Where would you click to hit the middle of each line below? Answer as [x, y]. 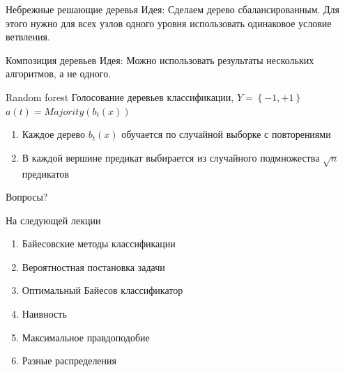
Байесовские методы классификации [99, 243]
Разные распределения [69, 361]
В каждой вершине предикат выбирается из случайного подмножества [171, 157]
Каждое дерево [54, 134]
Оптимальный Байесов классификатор [102, 290]
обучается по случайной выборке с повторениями [226, 134]
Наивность [44, 314]
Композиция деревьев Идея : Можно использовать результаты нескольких [160, 60]
